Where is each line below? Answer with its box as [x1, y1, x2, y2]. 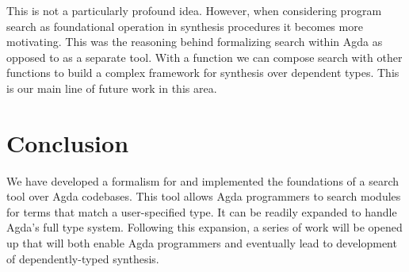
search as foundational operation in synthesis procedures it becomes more [6, 17, 363, 34]
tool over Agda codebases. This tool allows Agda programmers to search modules [6, 188, 401, 205]
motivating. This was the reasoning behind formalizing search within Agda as [6, 33, 383, 50]
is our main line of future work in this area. [6, 79, 217, 96]
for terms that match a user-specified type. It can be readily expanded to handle [6, 203, 397, 220]
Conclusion [6, 126, 129, 159]
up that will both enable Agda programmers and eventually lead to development [6, 235, 397, 251]
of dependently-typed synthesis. [6, 250, 159, 266]
